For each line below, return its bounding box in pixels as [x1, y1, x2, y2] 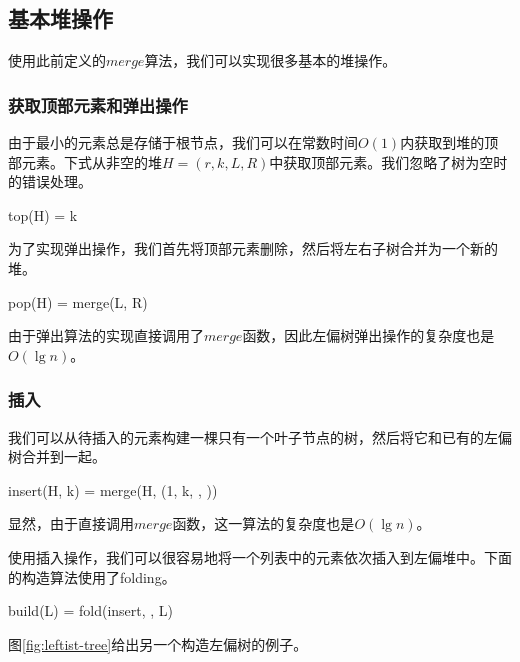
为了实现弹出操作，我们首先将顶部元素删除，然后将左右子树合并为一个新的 [8, 238, 498, 259]
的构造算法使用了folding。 [8, 566, 176, 587]
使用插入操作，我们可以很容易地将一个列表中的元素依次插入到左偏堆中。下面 [8, 546, 512, 567]
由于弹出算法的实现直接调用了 [8, 325, 204, 346]
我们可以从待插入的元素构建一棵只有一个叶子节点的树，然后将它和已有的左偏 [8, 426, 512, 447]
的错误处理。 [8, 171, 92, 192]
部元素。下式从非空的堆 [8, 151, 162, 172]
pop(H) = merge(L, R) [8, 291, 148, 312]
